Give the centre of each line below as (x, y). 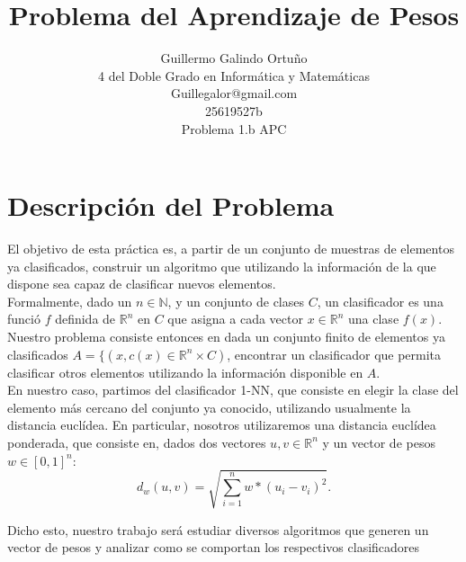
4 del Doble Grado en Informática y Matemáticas (234, 75)
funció (24, 319)
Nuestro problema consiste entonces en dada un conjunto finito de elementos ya (226, 336)
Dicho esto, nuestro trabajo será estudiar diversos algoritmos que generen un (218, 529)
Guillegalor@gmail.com (234, 93)
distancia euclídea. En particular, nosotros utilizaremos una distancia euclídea (222, 425)
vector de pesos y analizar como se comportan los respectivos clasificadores (214, 547)
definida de (85, 319)
